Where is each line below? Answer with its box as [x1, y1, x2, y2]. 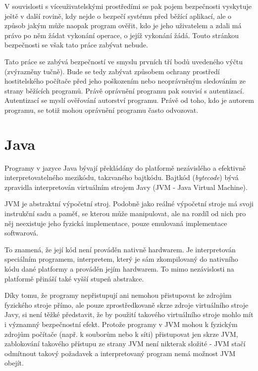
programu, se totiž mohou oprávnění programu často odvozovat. [4, 104, 199, 115]
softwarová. [4, 228, 39, 238]
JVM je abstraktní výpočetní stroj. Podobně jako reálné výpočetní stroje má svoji [4, 198, 254, 209]
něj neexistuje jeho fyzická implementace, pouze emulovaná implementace [4, 218, 227, 228]
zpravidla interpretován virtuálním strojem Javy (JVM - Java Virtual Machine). [4, 182, 248, 192]
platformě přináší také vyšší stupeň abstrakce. [4, 273, 144, 283]
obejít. [4, 358, 24, 368]
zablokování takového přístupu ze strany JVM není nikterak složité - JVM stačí [4, 338, 246, 349]
